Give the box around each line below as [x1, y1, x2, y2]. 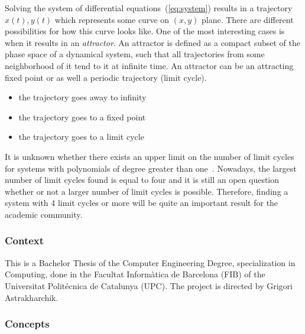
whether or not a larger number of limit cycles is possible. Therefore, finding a [5, 185, 288, 197]
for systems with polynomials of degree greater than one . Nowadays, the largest [5, 162, 297, 174]
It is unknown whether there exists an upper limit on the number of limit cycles [5, 150, 294, 162]
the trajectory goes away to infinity [18, 91, 147, 103]
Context [5, 233, 44, 248]
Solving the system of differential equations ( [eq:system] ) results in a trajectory [5, 2, 293, 14]
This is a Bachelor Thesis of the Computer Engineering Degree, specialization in [5, 256, 296, 268]
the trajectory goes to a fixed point [18, 110, 146, 123]
